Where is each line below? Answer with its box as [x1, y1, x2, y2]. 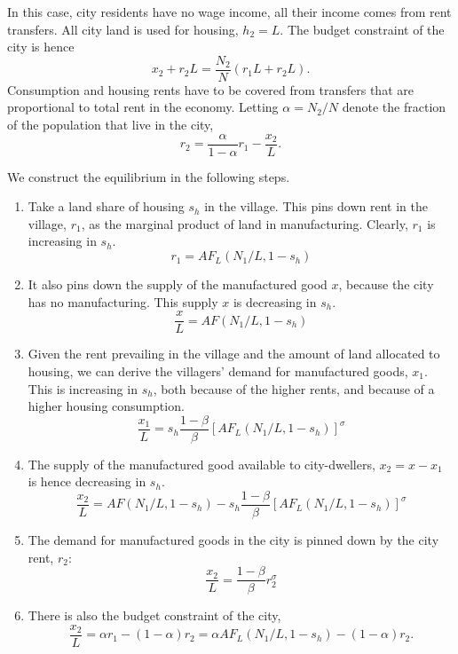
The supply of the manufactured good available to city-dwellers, [28, 454, 375, 473]
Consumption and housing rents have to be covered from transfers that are [7, 80, 414, 98]
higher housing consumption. [28, 397, 185, 415]
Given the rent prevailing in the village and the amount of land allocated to [28, 344, 440, 363]
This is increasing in [28, 379, 138, 398]
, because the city [338, 275, 434, 294]
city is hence [7, 37, 75, 56]
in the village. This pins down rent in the [204, 197, 428, 216]
